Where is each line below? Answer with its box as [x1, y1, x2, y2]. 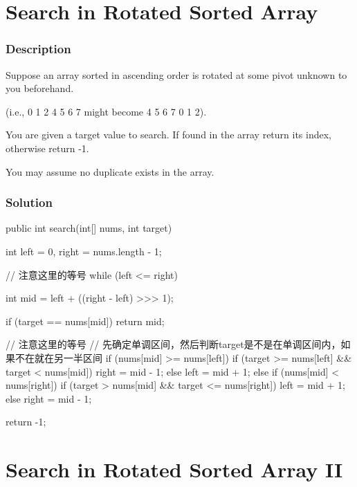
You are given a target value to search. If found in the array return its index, [6, 127, 332, 142]
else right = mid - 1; [6, 391, 92, 405]
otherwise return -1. [6, 140, 89, 155]
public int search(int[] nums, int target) [6, 221, 172, 235]
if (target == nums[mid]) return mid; [6, 313, 165, 328]
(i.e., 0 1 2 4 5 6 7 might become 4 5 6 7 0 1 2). [6, 104, 207, 118]
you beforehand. [6, 81, 74, 95]
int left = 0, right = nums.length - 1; [6, 243, 162, 258]
